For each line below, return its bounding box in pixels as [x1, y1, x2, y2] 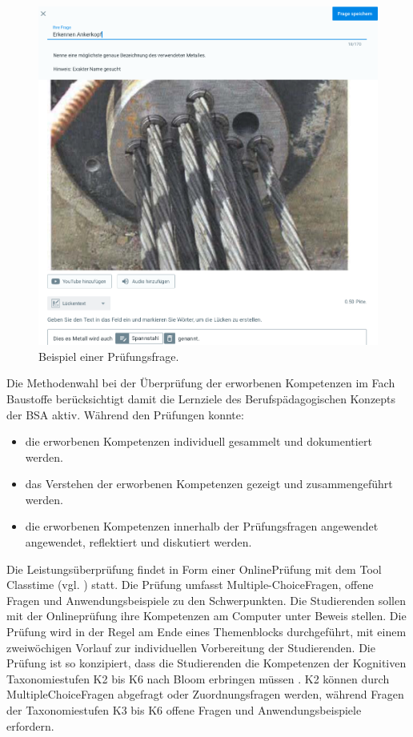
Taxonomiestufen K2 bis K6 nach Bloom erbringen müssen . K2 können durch [6, 670, 390, 687]
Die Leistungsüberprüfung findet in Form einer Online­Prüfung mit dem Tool [6, 560, 382, 577]
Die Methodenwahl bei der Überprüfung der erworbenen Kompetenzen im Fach [6, 375, 395, 391]
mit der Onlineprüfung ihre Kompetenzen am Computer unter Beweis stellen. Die [6, 607, 407, 624]
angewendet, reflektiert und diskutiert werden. [25, 534, 252, 551]
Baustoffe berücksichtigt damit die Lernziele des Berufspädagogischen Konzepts [6, 390, 396, 407]
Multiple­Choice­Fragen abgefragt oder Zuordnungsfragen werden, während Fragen [6, 686, 404, 703]
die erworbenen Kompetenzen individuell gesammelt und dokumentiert [25, 433, 372, 450]
